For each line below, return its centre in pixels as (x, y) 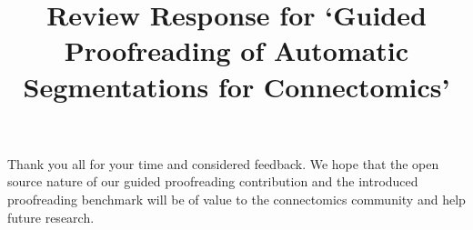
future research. (51, 217)
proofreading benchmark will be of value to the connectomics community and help (236, 199)
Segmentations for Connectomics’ (236, 86)
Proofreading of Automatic (236, 50)
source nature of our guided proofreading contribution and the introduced (213, 181)
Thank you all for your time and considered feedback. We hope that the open (223, 163)
